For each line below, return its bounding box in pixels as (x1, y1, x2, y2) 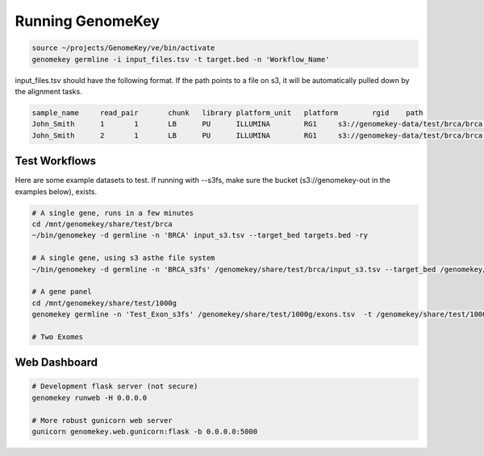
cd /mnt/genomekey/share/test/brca (31, 219, 173, 229)
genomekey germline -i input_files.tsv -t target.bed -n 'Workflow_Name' (31, 55, 330, 64)
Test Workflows (15, 154, 97, 168)
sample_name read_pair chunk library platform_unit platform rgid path (31, 108, 423, 117)
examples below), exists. (15, 186, 98, 197)
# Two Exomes (31, 332, 84, 342)
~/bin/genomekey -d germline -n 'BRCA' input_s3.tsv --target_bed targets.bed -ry (31, 230, 369, 240)
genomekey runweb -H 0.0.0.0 (31, 393, 148, 402)
